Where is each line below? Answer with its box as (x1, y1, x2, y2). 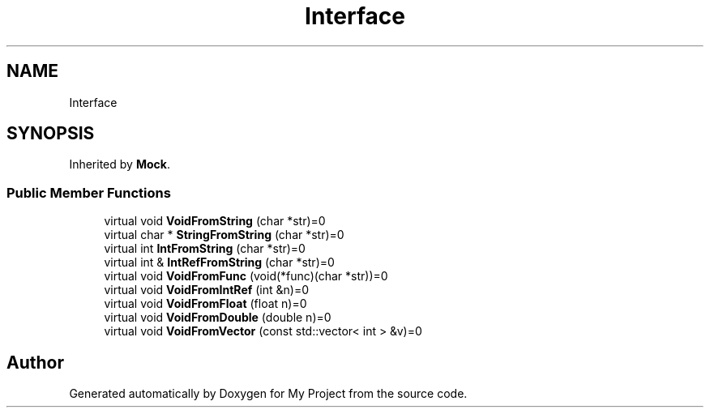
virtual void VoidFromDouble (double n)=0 (104, 310, 331, 325)
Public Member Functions (6, 184, 171, 201)
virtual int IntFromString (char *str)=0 (104, 241, 306, 256)
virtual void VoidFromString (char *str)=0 (104, 214, 326, 228)
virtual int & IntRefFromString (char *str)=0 (104, 255, 335, 270)
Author (6, 352, 64, 373)
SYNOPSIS (6, 123, 95, 144)
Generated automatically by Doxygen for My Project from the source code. (69, 386, 468, 401)
